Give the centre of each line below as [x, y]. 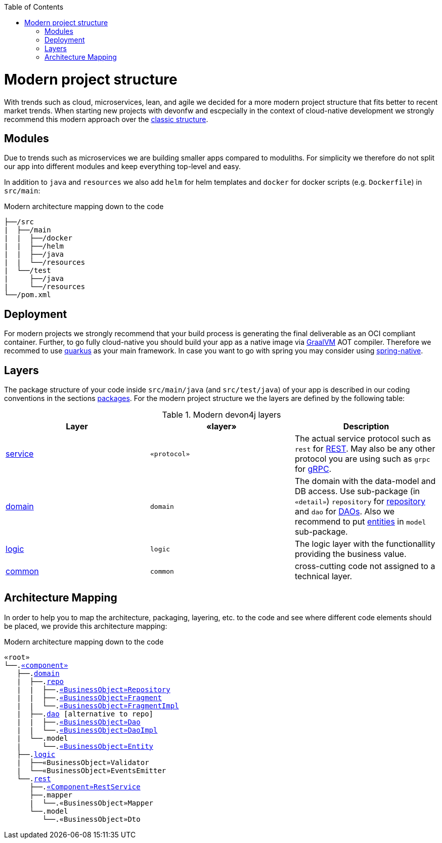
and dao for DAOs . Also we [345, 512]
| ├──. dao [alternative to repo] [85, 714]
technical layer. [323, 576]
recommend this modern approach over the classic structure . [106, 119]
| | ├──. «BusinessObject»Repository [94, 689]
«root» [17, 657]
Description [366, 427]
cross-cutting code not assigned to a [365, 566]
